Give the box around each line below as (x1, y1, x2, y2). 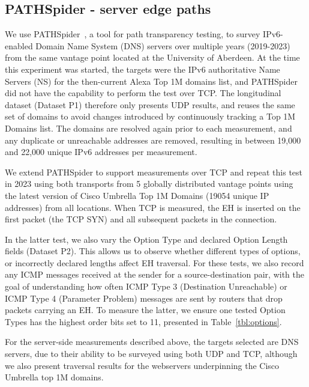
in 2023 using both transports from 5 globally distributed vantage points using (5, 177, 293, 190)
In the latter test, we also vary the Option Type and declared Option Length (5, 233, 288, 245)
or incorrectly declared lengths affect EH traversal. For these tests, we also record (5, 256, 304, 269)
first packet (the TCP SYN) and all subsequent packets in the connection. (5, 213, 277, 225)
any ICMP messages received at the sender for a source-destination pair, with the (5, 268, 304, 281)
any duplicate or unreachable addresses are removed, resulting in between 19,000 (5, 133, 301, 146)
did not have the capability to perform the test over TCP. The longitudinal (5, 87, 281, 99)
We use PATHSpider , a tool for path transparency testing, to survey (5, 28, 260, 40)
